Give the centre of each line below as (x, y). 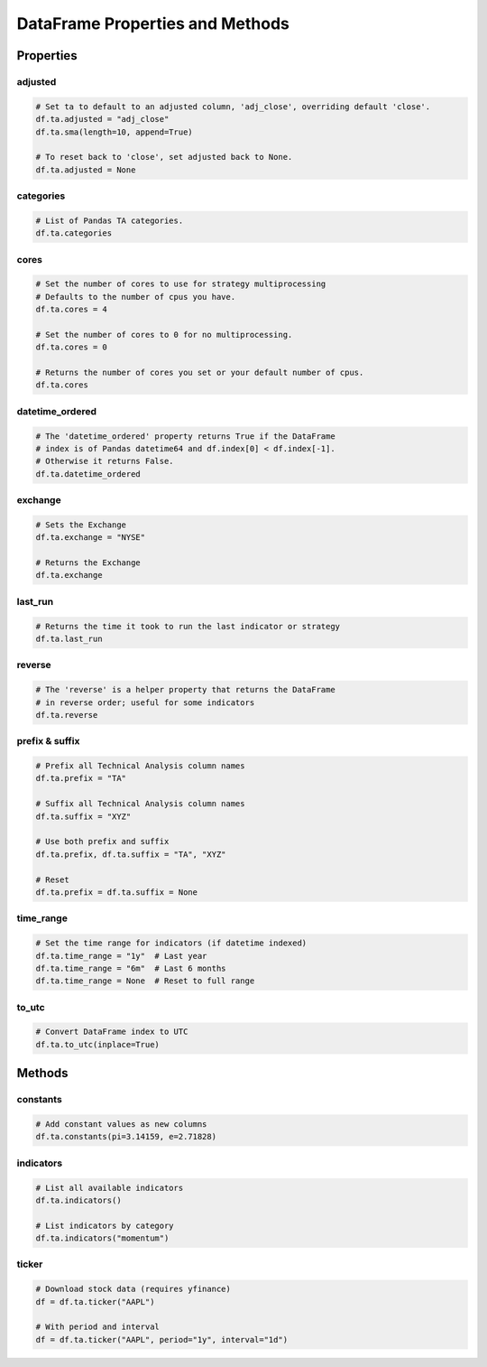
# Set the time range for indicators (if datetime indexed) (171, 943)
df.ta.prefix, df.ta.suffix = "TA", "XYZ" (131, 854)
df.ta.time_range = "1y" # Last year (121, 956)
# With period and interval (97, 1327)
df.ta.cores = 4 (72, 310)
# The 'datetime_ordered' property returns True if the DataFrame (185, 436)
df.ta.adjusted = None (86, 170)
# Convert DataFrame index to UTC (112, 1032)
